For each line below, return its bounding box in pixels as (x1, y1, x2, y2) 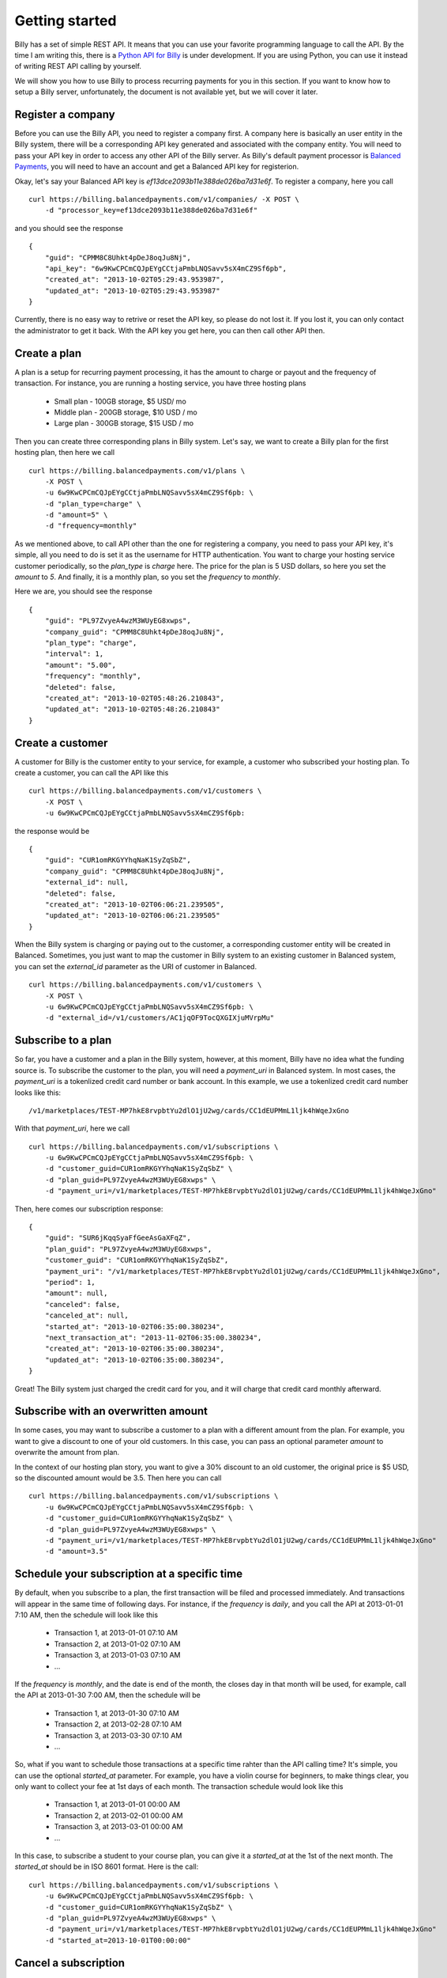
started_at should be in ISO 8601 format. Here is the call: (14, 1862, 199, 1871)
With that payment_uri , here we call (14, 1124, 130, 1133)
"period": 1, (44, 1278, 96, 1286)
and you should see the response (14, 223, 124, 233)
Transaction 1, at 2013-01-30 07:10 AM (54, 1708, 179, 1718)
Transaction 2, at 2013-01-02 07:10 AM (54, 1639, 181, 1649)
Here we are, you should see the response (14, 586, 153, 597)
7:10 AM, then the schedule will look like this (14, 1610, 158, 1620)
